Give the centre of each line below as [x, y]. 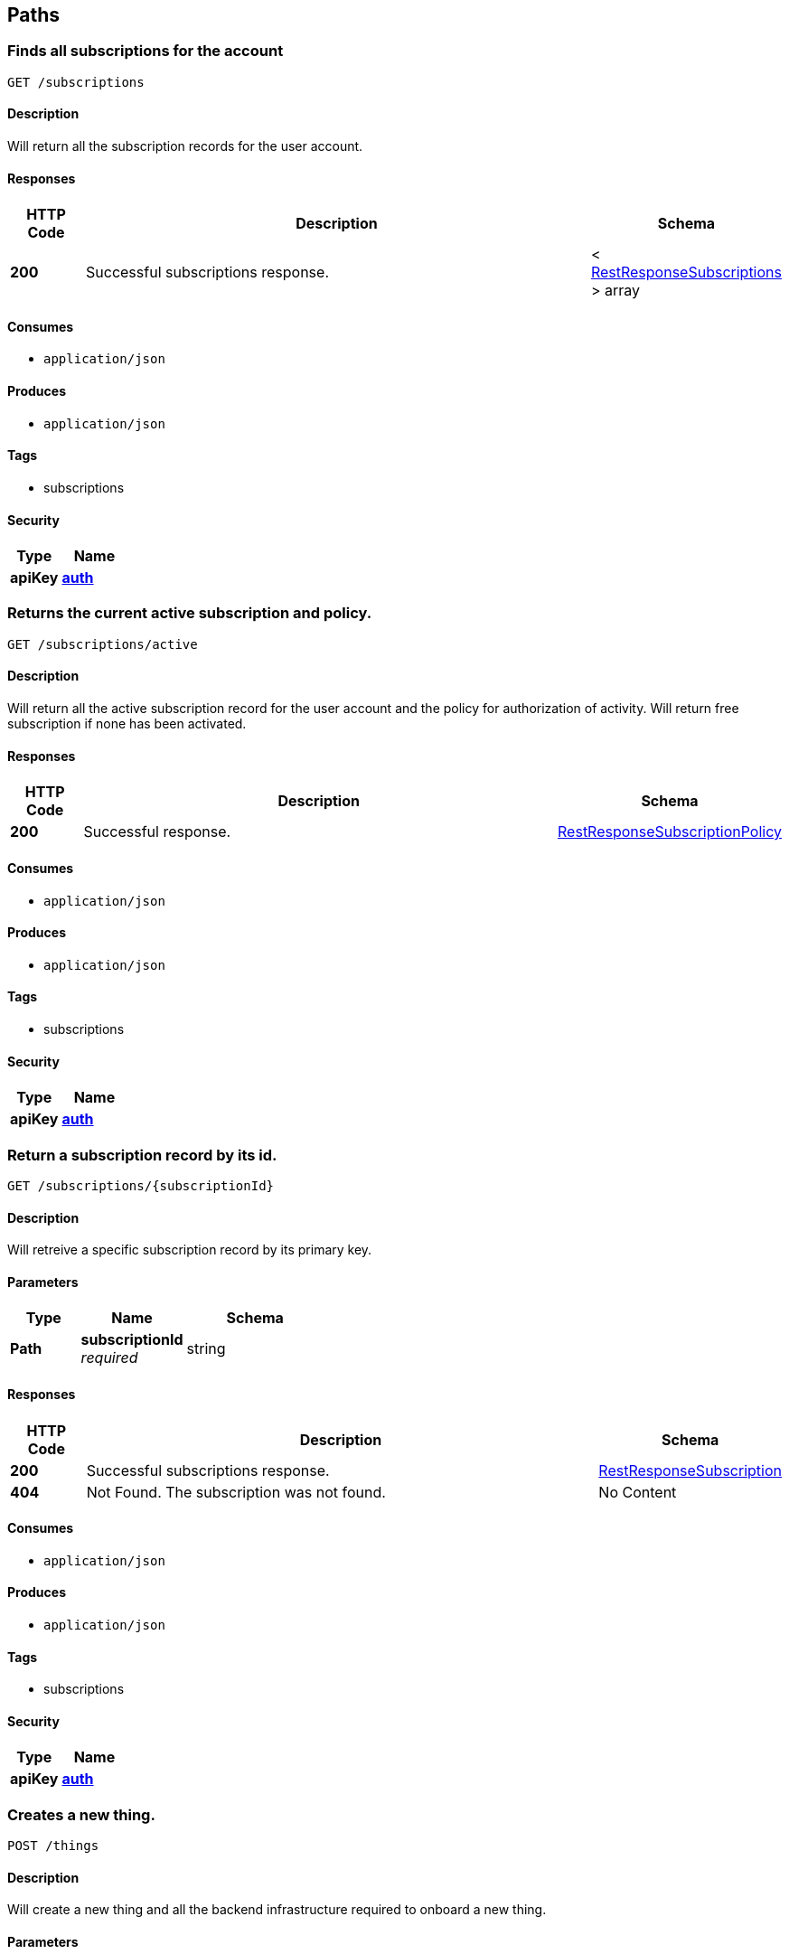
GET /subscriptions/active [103, 644]
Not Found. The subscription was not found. [236, 1492]
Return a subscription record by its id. [142, 1155]
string [206, 1349]
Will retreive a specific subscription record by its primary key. [190, 1250]
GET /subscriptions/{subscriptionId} [141, 1185]
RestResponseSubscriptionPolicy [670, 832]
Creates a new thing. [81, 1814]
